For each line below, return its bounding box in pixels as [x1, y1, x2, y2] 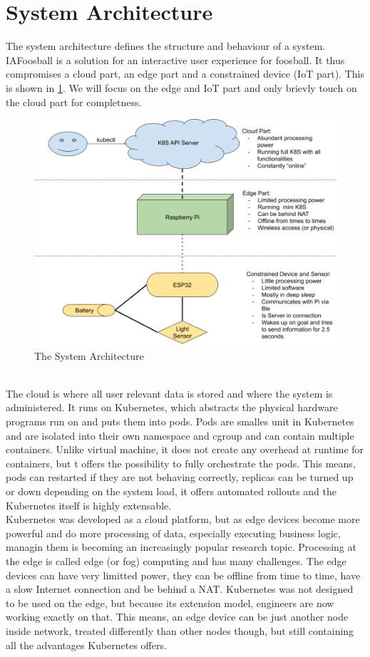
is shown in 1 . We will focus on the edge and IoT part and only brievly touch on [6, 80, 357, 95]
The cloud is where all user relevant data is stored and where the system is [6, 386, 333, 400]
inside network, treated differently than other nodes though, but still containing [6, 623, 354, 638]
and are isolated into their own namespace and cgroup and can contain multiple [6, 428, 354, 443]
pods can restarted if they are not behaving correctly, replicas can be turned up [6, 470, 354, 485]
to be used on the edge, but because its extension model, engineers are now [6, 595, 334, 610]
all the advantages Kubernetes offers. [6, 637, 167, 652]
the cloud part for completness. [6, 94, 142, 109]
